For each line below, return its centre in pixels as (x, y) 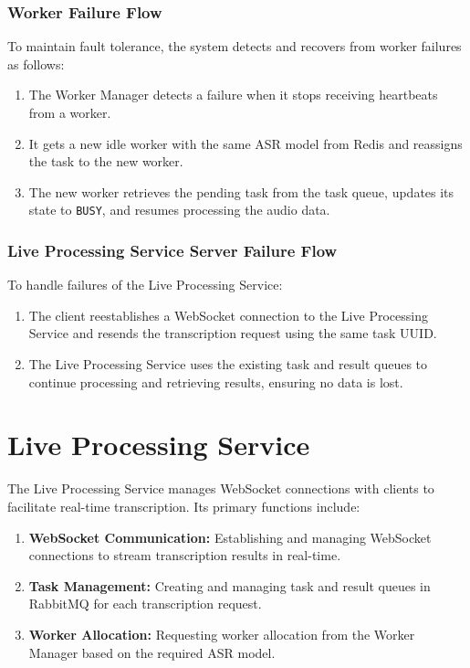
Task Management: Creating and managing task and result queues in (230, 585)
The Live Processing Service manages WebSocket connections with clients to (221, 488)
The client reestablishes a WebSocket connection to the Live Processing (228, 315)
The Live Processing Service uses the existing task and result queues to (228, 364)
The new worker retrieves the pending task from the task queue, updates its (241, 191)
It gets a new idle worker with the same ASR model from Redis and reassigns (245, 143)
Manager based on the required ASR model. (152, 652)
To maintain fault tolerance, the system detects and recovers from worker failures (235, 46)
